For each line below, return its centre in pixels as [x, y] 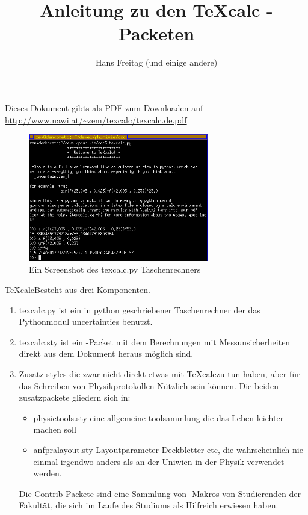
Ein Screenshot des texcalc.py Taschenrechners [115, 269]
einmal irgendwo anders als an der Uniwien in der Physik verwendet [159, 461]
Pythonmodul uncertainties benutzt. [86, 322]
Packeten [156, 33]
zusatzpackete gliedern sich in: [75, 397]
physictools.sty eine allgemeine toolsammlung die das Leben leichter [159, 417]
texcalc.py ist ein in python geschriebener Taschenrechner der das [140, 310]
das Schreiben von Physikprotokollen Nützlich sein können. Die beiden [149, 385]
